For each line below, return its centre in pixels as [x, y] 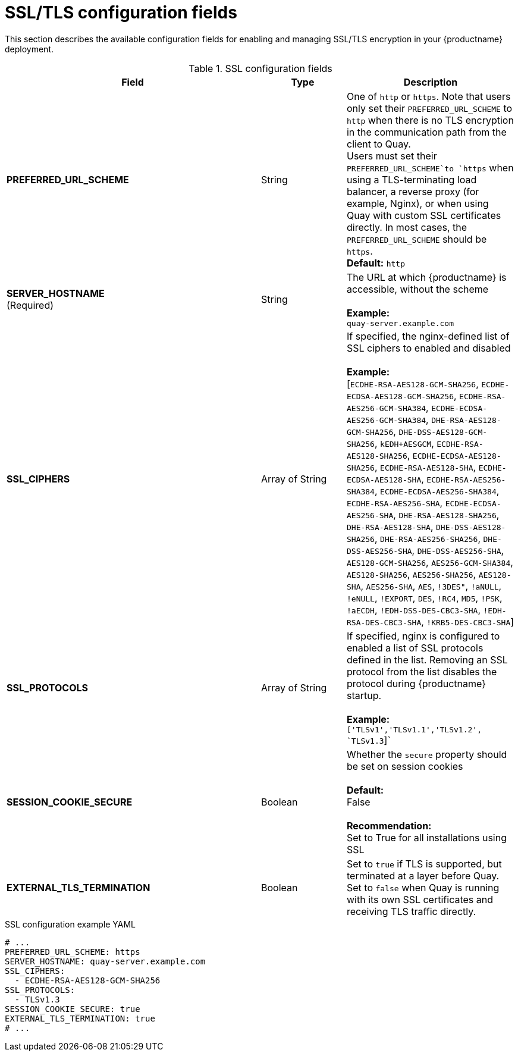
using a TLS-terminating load [412, 179]
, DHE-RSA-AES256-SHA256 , [428, 538]
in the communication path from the [426, 132]
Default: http [376, 263]
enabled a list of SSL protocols [415, 648]
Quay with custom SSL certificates [424, 215]
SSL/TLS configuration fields [121, 12]
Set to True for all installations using [426, 837]
